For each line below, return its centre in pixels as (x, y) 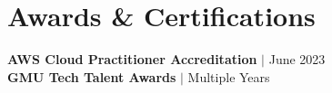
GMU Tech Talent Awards (92, 76)
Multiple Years (229, 76)
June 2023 (297, 59)
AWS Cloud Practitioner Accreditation (132, 59)
